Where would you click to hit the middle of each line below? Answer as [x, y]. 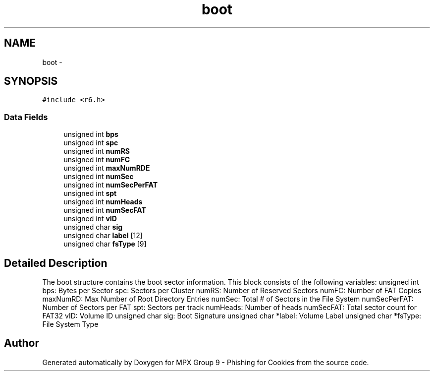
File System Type [70, 324]
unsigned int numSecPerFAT [111, 185]
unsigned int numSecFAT [105, 210]
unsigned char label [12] [103, 236]
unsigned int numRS [97, 151]
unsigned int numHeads [103, 202]
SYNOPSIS [31, 81]
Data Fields [26, 117]
